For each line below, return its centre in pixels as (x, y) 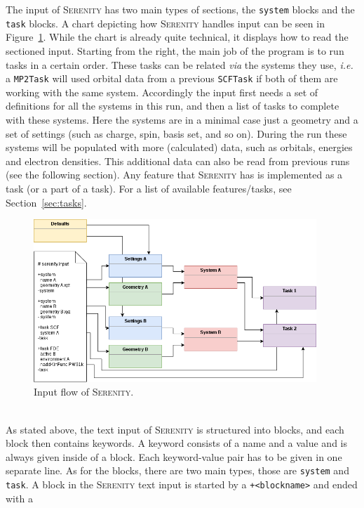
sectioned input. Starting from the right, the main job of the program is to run (175, 50)
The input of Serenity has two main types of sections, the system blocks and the (180, 9)
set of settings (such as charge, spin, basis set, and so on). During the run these (176, 133)
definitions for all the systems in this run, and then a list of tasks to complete (173, 106)
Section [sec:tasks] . (46, 202)
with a (19, 498)
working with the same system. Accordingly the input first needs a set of (162, 92)
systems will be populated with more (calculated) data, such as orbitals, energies (179, 147)
